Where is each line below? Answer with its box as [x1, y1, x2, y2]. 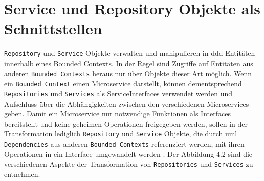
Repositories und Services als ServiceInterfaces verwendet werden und [4, 88, 233, 98]
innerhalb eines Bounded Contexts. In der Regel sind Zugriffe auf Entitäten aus [4, 57, 253, 68]
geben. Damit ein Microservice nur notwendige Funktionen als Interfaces [4, 108, 231, 119]
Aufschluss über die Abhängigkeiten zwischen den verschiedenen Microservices [4, 98, 249, 109]
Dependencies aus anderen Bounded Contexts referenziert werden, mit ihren [4, 138, 245, 149]
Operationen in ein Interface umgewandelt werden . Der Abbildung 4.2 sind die [4, 148, 253, 159]
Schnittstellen [4, 18, 102, 39]
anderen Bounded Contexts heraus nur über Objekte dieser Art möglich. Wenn [4, 68, 252, 78]
